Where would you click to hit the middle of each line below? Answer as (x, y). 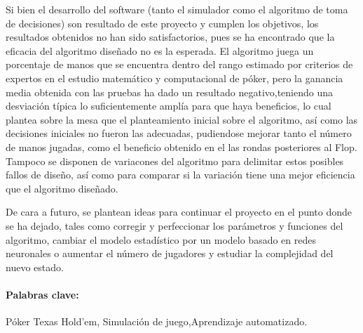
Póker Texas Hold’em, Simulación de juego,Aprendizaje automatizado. (157, 321)
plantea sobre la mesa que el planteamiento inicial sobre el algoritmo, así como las (182, 119)
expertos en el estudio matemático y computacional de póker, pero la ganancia (174, 78)
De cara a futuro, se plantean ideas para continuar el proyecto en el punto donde (179, 212)
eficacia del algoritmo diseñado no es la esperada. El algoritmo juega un (160, 50)
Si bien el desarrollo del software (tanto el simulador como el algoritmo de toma (177, 9)
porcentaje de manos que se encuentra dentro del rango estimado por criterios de (179, 64)
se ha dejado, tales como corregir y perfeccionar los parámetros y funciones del (174, 225)
